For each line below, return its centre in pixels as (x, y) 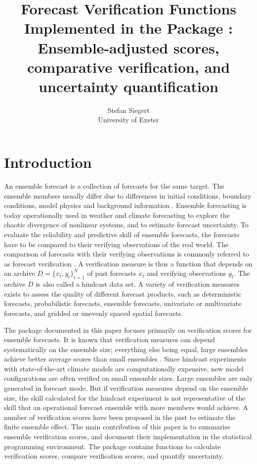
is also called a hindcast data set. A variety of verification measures (138, 284)
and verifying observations (187, 273)
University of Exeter (128, 120)
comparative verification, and (128, 67)
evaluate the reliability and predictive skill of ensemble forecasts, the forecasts (122, 234)
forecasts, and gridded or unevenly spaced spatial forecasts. (93, 313)
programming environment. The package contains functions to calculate (112, 446)
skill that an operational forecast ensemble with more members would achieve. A (126, 407)
